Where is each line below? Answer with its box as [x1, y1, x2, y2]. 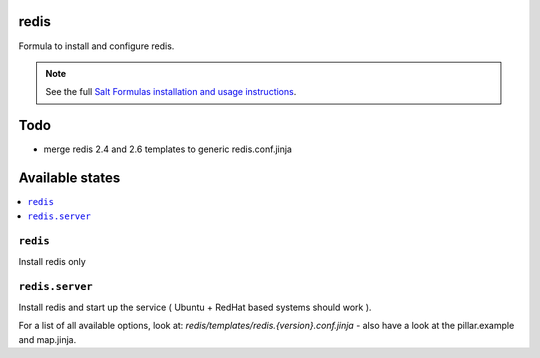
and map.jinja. [18, 333, 77, 345]
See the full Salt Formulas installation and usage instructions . [45, 86, 297, 98]
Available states [18, 170, 121, 187]
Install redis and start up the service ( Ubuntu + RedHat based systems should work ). [18, 301, 372, 313]
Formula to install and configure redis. [18, 40, 175, 52]
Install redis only [18, 255, 87, 267]
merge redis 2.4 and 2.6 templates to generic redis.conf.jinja [43, 143, 292, 155]
